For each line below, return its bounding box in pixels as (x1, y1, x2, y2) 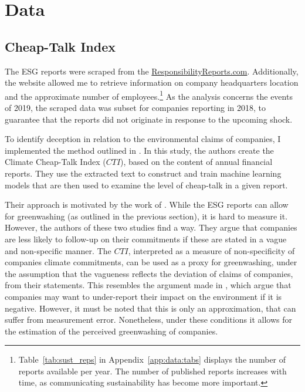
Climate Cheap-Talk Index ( (5, 156, 106, 168)
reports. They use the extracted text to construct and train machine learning (5, 167, 282, 179)
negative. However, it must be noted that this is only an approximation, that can (5, 302, 296, 314)
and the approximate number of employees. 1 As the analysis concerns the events (5, 88, 293, 102)
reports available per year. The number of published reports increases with (18, 364, 287, 377)
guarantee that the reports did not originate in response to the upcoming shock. (5, 113, 293, 125)
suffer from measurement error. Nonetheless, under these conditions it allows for (5, 313, 293, 326)
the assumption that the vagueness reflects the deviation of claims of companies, (5, 267, 293, 279)
